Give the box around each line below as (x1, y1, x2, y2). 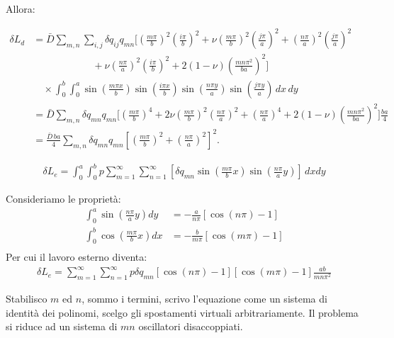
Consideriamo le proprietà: (6, 191, 121, 206)
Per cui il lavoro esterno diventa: (6, 249, 147, 264)
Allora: (6, 1, 35, 16)
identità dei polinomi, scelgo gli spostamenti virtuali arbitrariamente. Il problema (6, 305, 359, 320)
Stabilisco (6, 291, 47, 306)
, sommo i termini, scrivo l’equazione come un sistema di (81, 291, 327, 306)
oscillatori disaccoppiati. (138, 319, 243, 334)
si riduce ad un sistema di (6, 319, 118, 334)
